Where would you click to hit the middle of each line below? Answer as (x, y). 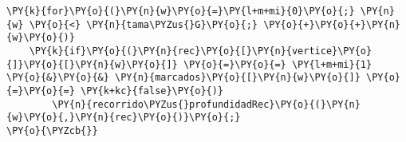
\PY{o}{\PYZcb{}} (52, 130)
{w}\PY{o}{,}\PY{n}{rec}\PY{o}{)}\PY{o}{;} (124, 118)
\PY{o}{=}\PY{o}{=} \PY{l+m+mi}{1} (278, 64)
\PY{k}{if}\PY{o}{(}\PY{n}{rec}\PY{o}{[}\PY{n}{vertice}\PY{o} (201, 51)
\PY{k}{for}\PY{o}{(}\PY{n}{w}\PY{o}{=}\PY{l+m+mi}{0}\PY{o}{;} (181, 11)
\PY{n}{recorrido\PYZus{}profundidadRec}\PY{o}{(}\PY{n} (206, 104)
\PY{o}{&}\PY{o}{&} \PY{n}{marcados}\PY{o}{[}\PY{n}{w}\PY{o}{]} (183, 78)
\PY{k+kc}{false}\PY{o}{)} (152, 91)
